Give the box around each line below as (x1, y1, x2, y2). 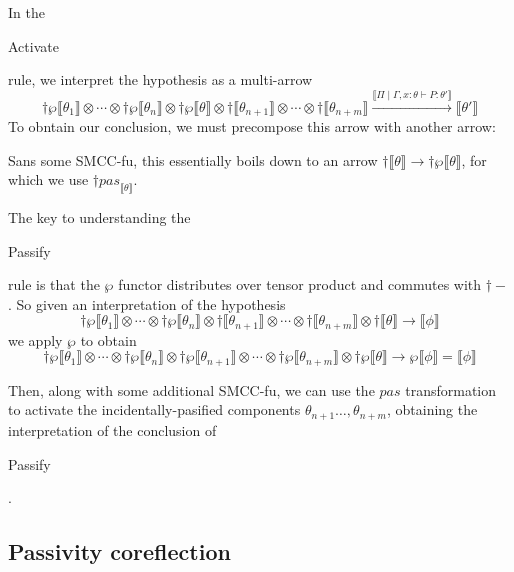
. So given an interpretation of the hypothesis (8, 293, 286, 314)
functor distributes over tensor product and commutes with (118, 274, 482, 295)
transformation (405, 379, 497, 400)
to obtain (80, 329, 137, 350)
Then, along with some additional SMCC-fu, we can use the (8, 379, 375, 400)
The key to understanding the (8, 207, 191, 228)
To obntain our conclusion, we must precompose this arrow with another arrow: (8, 116, 496, 137)
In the (8, 2, 45, 22)
